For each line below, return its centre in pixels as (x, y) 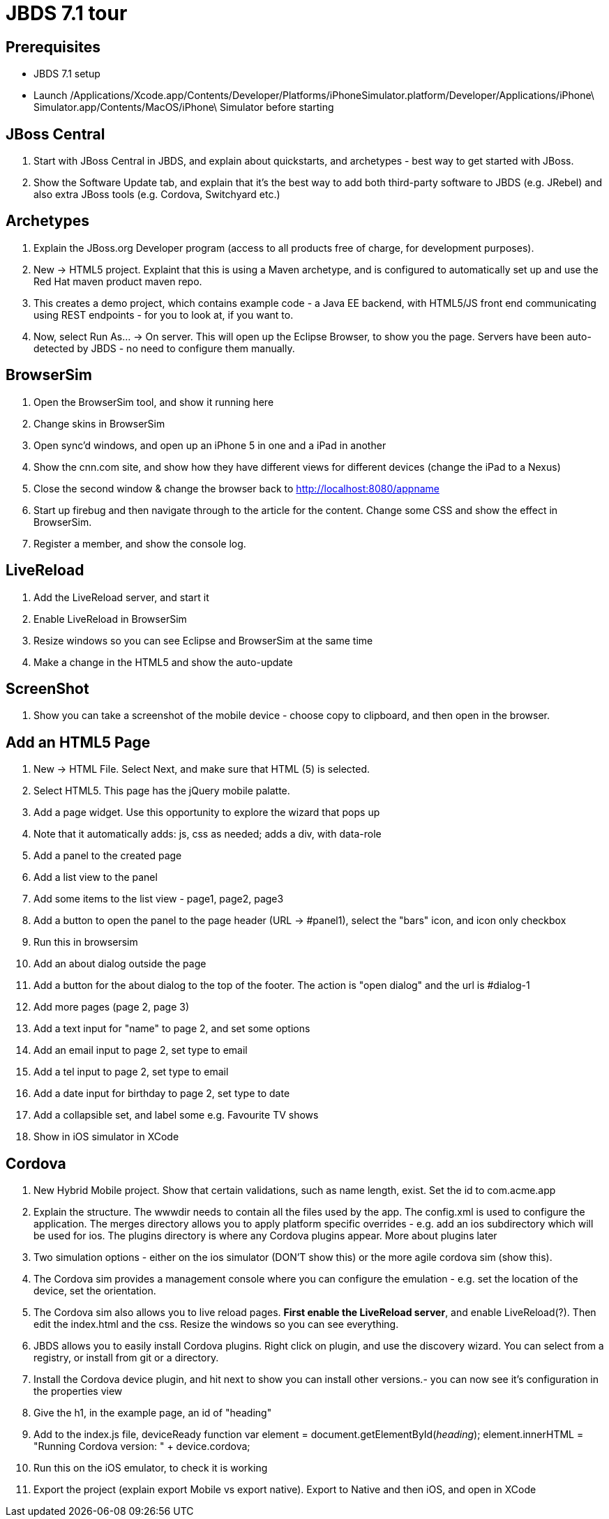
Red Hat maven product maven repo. (118, 281)
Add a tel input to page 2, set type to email (131, 1072)
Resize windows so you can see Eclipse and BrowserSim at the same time (203, 640)
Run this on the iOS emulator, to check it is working (151, 1468)
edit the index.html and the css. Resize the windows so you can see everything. (216, 1324)
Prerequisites (53, 47)
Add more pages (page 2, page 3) (112, 1007)
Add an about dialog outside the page (120, 964)
